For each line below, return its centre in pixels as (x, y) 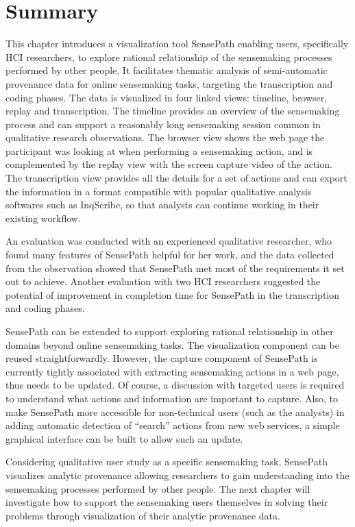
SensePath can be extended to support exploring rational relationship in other (170, 331)
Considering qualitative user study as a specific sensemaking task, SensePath (167, 462)
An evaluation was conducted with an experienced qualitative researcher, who (169, 241)
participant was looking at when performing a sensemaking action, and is (159, 150)
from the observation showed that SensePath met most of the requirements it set (175, 268)
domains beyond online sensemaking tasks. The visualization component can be (172, 344)
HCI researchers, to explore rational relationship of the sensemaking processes (169, 57)
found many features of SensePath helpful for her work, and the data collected (170, 255)
